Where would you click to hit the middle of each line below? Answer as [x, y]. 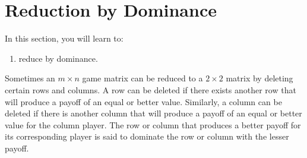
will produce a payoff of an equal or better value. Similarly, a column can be [143, 101]
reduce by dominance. [58, 58]
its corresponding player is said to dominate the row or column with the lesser [147, 136]
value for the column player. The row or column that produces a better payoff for [153, 124]
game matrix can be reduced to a [143, 78]
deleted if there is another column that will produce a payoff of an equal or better [153, 113]
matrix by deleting [259, 78]
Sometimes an [30, 78]
